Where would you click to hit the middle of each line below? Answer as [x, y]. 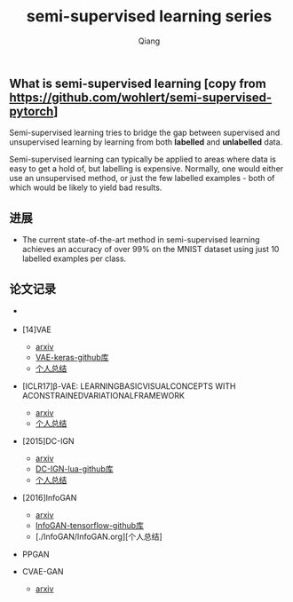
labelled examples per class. [74, 258]
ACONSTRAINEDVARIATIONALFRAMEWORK [103, 396]
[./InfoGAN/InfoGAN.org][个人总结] [99, 537]
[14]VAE [36, 329]
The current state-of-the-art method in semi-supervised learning [141, 240]
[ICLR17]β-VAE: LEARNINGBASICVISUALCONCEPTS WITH [129, 386]
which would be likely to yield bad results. [86, 187]
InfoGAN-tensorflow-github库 [90, 526]
